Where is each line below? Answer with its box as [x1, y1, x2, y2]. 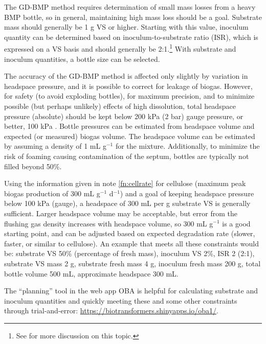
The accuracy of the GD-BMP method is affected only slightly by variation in [4, 71, 248, 81]
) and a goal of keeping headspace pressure [120, 188, 254, 198]
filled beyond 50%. [4, 160, 62, 171]
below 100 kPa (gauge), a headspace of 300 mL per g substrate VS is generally [4, 198, 251, 209]
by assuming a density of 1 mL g [4, 141, 106, 151]
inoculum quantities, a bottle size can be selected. [4, 53, 160, 64]
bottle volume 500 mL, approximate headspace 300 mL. [4, 268, 179, 279]
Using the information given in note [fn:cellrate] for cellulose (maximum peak [4, 178, 246, 189]
